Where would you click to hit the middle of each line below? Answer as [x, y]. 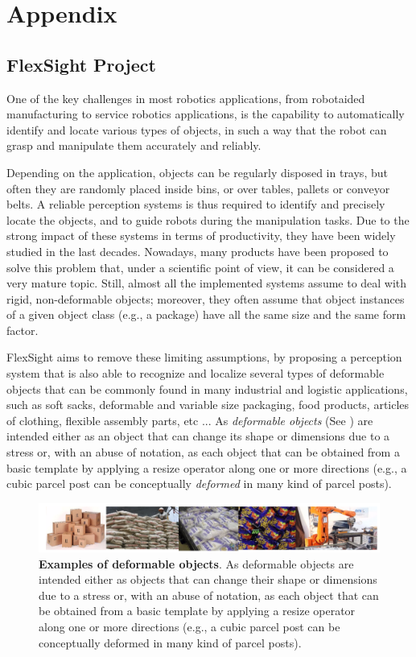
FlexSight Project [81, 64]
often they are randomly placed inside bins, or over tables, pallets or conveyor [198, 188]
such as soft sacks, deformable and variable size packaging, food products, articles [208, 405]
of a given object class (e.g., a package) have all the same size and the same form [206, 314]
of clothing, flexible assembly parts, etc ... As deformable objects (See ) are [190, 420]
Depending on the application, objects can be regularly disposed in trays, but [197, 172]
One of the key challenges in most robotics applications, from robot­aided [186, 98]
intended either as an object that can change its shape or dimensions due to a [198, 436]
